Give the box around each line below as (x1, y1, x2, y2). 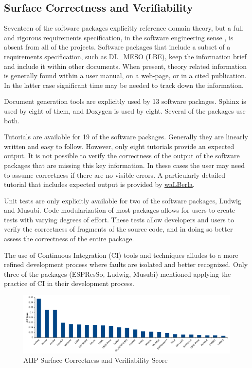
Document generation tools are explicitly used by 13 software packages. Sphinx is (4, 96, 246, 106)
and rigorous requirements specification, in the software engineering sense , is (4, 32, 234, 42)
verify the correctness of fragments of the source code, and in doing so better (4, 224, 233, 234)
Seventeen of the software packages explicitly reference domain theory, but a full (4, 23, 243, 33)
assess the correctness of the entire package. (4, 234, 134, 244)
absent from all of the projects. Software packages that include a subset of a (4, 42, 231, 52)
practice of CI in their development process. (4, 278, 134, 288)
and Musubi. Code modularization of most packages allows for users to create (4, 205, 235, 215)
